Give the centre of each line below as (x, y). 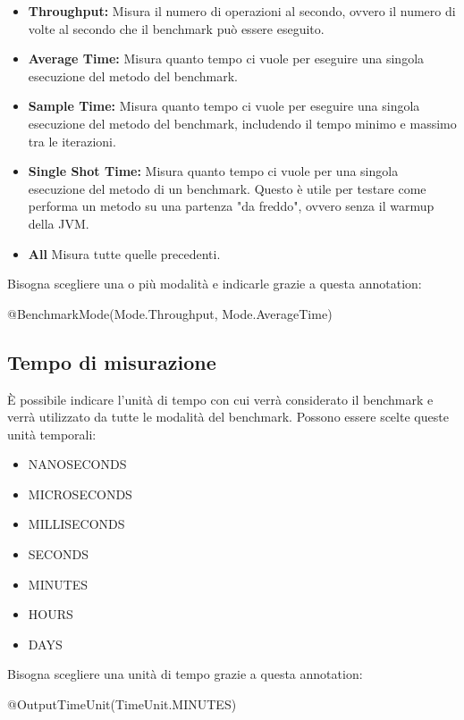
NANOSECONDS (77, 464)
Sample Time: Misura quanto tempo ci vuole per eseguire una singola (224, 106)
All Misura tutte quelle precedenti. (124, 253)
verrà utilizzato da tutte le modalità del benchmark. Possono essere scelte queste (228, 417)
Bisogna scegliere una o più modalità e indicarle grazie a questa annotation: (215, 284)
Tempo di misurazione (112, 361)
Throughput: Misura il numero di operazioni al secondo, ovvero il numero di (242, 11)
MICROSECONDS (80, 494)
